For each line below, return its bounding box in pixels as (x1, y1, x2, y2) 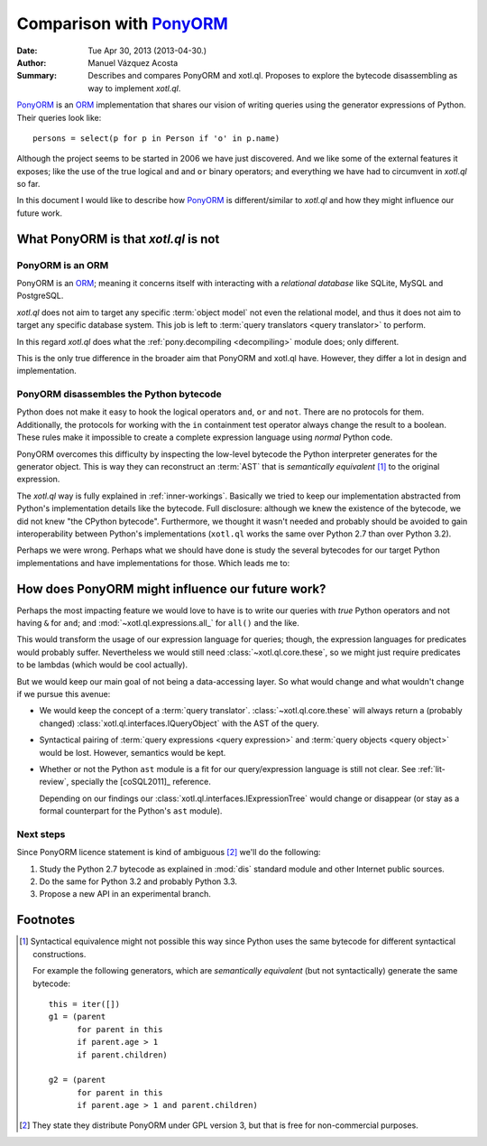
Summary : (16, 70, 58, 81)
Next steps (16, 827, 66, 840)
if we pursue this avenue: (16, 689, 111, 700)
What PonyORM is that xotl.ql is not (16, 231, 220, 247)
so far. (16, 179, 41, 190)
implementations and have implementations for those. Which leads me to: (16, 557, 290, 568)
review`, (39, 777, 69, 787)
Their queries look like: (16, 112, 102, 123)
